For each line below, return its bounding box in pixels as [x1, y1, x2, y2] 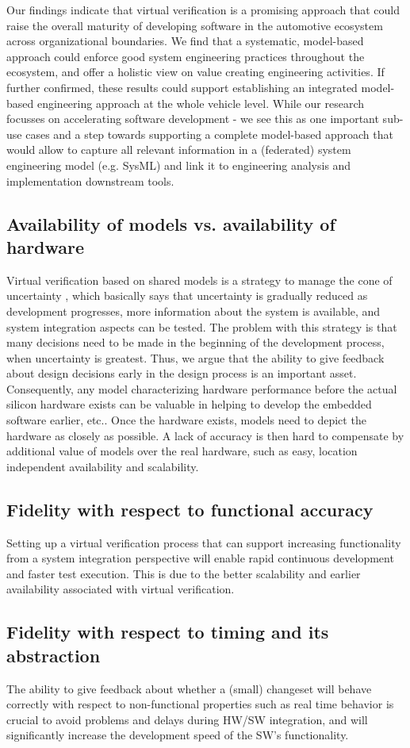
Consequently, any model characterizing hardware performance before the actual [6, 380, 397, 397]
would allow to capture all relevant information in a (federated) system [6, 141, 351, 158]
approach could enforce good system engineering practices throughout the [6, 48, 365, 64]
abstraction [6, 643, 101, 667]
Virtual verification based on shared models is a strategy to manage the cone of [6, 271, 393, 288]
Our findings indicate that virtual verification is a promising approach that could [6, 2, 400, 17]
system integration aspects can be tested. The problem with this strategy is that [6, 318, 397, 335]
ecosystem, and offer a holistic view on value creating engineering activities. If [6, 63, 385, 80]
